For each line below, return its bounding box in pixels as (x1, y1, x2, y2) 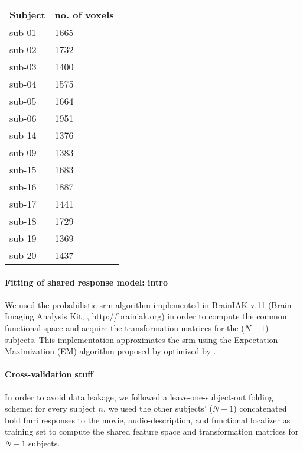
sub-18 (9, 214, 37, 228)
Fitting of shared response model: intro (5, 276, 168, 288)
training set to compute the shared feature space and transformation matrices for (5, 425, 299, 438)
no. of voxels (54, 8, 114, 21)
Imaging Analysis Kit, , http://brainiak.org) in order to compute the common (5, 310, 287, 322)
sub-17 (9, 197, 37, 211)
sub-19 (9, 231, 37, 245)
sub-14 (9, 128, 37, 142)
